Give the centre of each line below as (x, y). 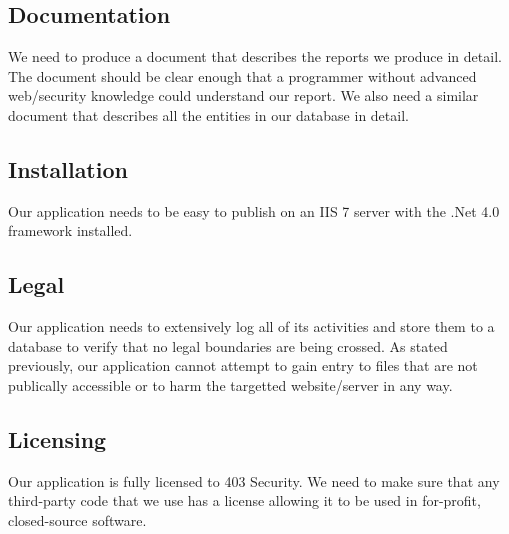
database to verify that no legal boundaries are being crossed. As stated (228, 345)
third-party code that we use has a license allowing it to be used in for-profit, (244, 500)
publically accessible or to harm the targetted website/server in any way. (230, 384)
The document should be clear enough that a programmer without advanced (242, 75)
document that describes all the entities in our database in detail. (208, 114)
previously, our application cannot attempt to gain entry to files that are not (243, 365)
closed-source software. (77, 519)
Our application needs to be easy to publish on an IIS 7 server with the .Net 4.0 (254, 210)
